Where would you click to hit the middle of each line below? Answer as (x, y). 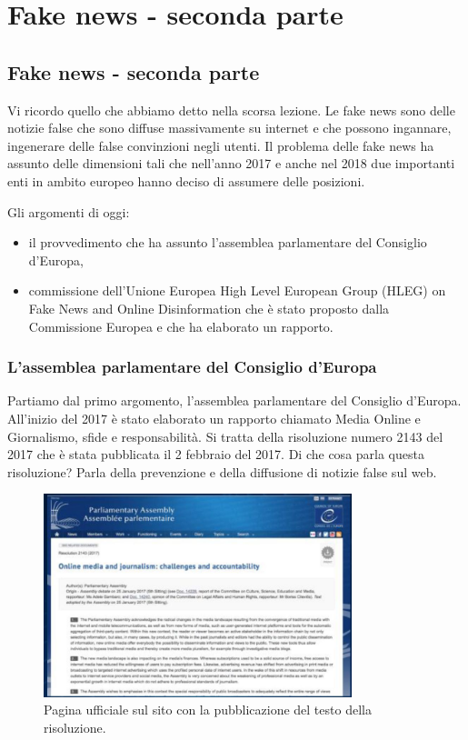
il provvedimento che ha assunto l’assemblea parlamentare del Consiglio (228, 242)
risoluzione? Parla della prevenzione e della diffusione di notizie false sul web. (222, 471)
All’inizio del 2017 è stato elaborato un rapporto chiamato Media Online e (214, 418)
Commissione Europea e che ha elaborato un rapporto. (181, 326)
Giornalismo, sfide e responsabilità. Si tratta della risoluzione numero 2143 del (225, 436)
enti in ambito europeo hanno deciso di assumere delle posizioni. (186, 180)
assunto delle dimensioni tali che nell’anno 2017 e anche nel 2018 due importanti (231, 163)
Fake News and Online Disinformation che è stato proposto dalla (209, 308)
